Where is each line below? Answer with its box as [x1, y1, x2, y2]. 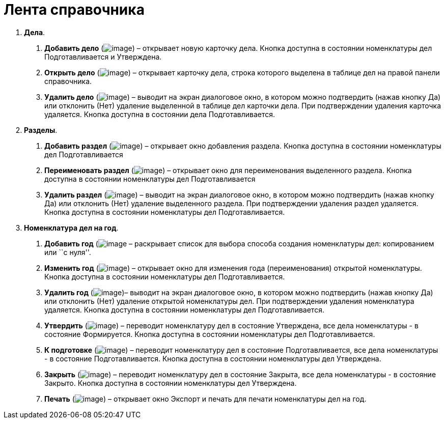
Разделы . [24, 125, 58, 134]
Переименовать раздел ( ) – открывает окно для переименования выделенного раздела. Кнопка [44, 165, 412, 175]
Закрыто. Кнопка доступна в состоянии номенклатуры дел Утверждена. [44, 378, 297, 387]
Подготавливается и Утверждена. [44, 52, 162, 61]
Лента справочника [4, 1, 145, 18]
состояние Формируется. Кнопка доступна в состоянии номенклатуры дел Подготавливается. [44, 329, 375, 339]
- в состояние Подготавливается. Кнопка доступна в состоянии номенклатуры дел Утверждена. [44, 354, 381, 363]
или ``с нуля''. [44, 247, 91, 257]
